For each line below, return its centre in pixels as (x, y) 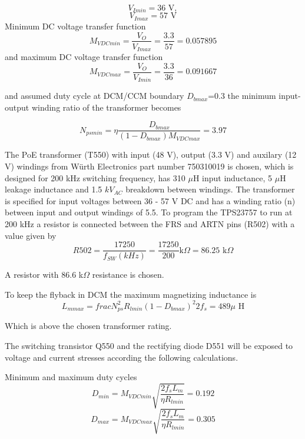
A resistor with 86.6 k (44, 275)
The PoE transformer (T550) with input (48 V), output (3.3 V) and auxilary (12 (151, 154)
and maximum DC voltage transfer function (84, 57)
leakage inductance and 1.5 (54, 189)
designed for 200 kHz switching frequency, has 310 (95, 177)
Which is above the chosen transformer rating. (88, 326)
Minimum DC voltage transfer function (75, 26)
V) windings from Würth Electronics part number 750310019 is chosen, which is (149, 166)
